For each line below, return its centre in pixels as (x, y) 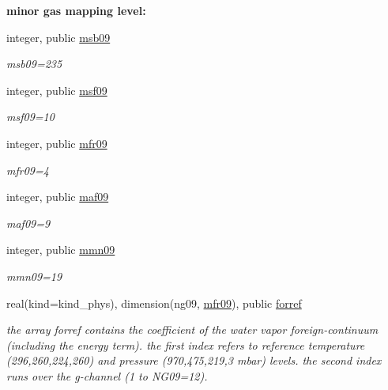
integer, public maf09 (58, 197)
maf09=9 (28, 223)
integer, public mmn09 (61, 250)
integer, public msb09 (58, 37)
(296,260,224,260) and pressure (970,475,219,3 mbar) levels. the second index (194, 360)
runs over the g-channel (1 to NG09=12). (107, 375)
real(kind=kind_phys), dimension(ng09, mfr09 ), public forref (154, 303)
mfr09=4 (28, 170)
